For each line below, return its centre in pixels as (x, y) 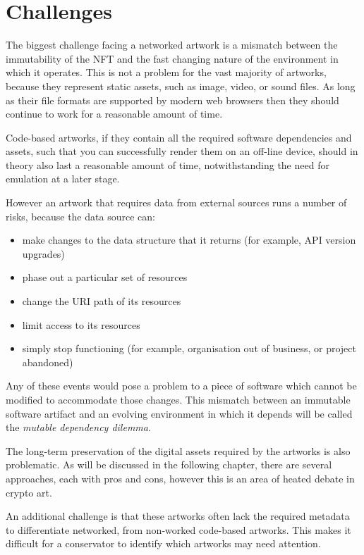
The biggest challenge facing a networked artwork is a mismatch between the (172, 45)
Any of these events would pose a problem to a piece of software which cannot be (181, 386)
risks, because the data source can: (80, 216)
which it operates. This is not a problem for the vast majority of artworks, (166, 72)
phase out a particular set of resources (105, 277)
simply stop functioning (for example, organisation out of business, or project (189, 348)
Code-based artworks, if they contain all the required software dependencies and (179, 137)
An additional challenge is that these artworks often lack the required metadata (178, 516)
